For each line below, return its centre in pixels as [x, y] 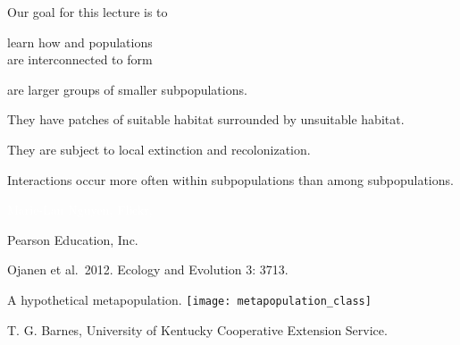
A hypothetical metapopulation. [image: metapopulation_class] [189, 299]
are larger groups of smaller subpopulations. [127, 89]
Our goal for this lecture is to [88, 12]
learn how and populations [80, 42]
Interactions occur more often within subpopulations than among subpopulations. [230, 179]
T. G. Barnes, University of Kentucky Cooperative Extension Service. [197, 329]
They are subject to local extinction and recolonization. [159, 149]
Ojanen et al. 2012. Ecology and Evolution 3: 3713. [148, 269]
